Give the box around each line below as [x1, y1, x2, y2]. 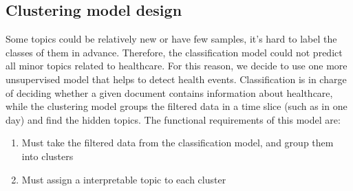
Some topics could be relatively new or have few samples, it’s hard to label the [6, 32, 337, 46]
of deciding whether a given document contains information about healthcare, [6, 85, 333, 100]
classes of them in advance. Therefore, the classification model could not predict [6, 45, 343, 59]
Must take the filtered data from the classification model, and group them [21, 135, 334, 150]
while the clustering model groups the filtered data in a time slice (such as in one [6, 99, 347, 113]
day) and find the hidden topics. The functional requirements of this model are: [6, 112, 341, 126]
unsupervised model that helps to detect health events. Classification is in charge [6, 71, 347, 86]
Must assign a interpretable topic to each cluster [21, 172, 226, 186]
